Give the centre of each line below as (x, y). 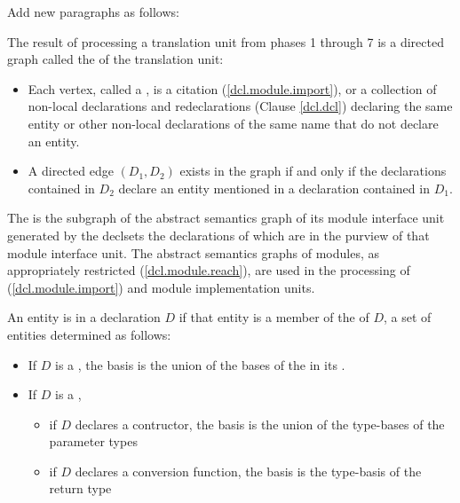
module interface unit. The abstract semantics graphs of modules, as (194, 252)
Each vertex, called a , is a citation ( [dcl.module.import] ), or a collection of (232, 88)
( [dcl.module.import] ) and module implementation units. (161, 287)
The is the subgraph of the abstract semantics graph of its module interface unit (226, 218)
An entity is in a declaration (84, 317)
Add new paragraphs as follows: (93, 12)
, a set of (407, 317)
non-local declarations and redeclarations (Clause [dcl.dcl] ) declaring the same (240, 106)
